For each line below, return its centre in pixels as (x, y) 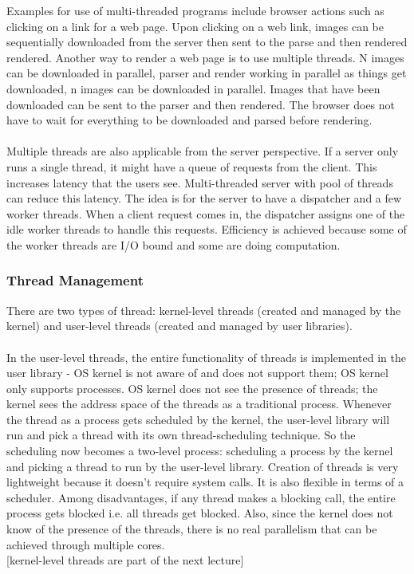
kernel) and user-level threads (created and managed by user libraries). (179, 326)
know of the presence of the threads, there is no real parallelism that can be (192, 529)
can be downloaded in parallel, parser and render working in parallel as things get (207, 73)
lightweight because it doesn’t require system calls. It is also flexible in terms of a (205, 482)
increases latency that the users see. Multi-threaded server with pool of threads (200, 182)
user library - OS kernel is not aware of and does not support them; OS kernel (197, 373)
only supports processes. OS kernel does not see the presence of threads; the (192, 388)
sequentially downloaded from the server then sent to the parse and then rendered (207, 42)
